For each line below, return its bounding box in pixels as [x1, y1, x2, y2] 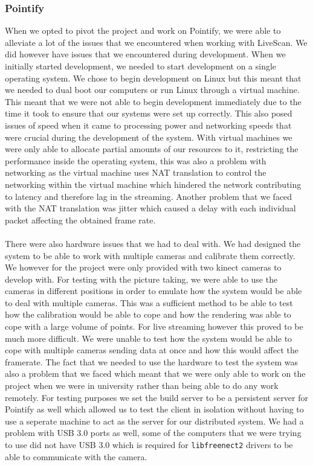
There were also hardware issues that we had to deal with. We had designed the [5, 237, 301, 249]
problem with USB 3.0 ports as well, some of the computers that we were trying [5, 426, 302, 439]
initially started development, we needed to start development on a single [5, 60, 277, 72]
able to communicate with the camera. [5, 450, 147, 463]
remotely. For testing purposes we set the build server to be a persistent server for [5, 391, 309, 403]
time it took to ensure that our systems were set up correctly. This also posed [5, 107, 292, 120]
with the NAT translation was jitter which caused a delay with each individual [5, 202, 296, 214]
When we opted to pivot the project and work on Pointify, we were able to [5, 24, 281, 37]
